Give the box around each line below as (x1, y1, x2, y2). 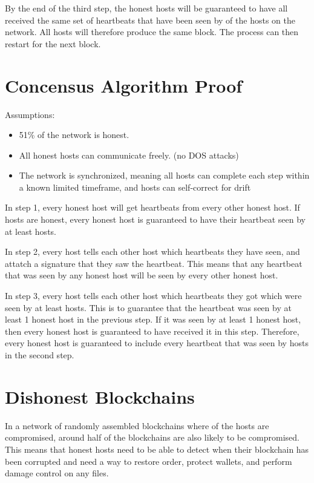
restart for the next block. (5, 37, 101, 50)
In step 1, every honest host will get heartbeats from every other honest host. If (5, 201, 300, 214)
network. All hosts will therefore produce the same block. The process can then (5, 25, 299, 38)
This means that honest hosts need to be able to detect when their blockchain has (5, 442, 309, 455)
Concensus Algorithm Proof (5, 73, 243, 97)
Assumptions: (5, 108, 55, 120)
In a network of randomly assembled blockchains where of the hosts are (5, 419, 269, 432)
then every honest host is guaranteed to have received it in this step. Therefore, (5, 324, 299, 337)
